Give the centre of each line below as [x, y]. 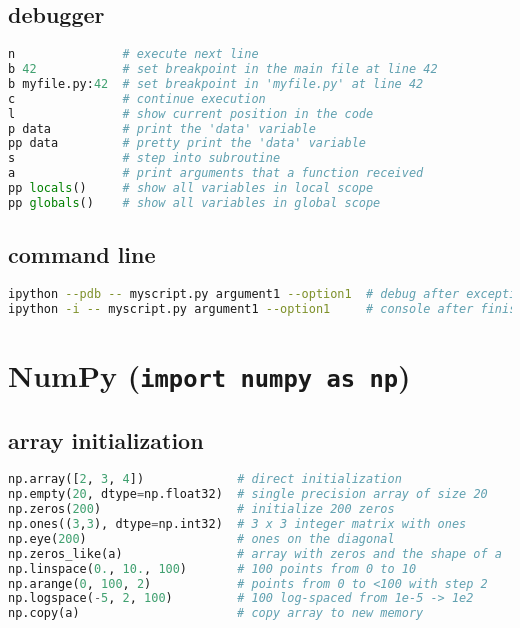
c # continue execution [137, 98]
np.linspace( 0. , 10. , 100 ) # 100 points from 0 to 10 [212, 568]
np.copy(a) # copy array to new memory [216, 613]
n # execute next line [133, 54]
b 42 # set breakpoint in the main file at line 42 [223, 69]
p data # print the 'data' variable [162, 128]
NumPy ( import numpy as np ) [209, 374]
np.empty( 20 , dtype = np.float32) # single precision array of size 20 [248, 494]
